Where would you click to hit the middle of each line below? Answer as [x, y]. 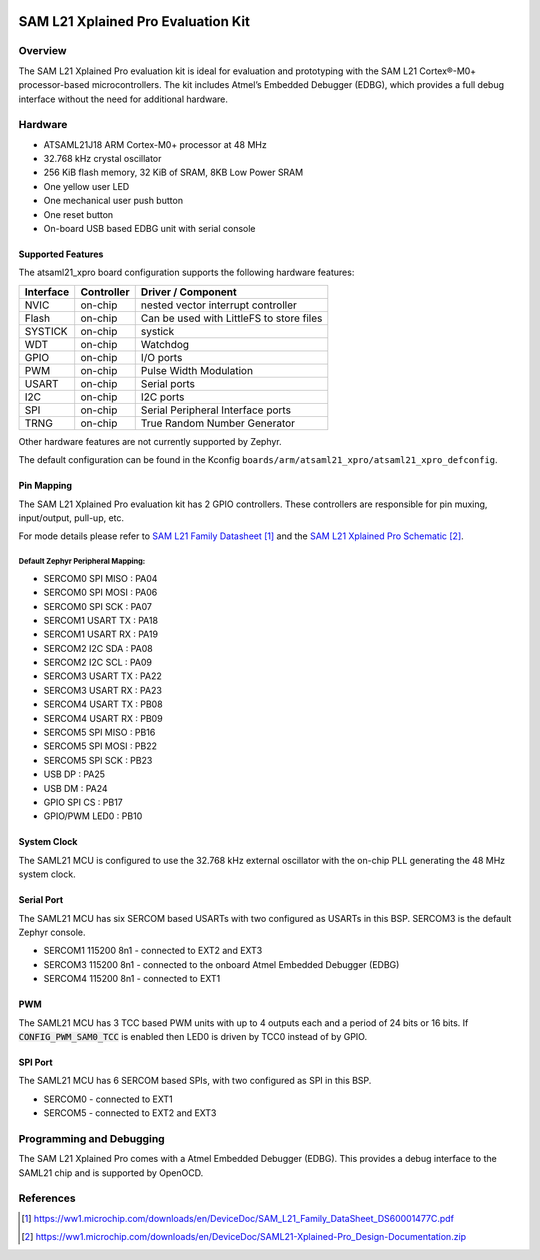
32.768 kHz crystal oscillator [102, 159]
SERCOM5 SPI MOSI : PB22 [100, 746]
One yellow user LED [86, 186]
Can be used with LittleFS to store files [231, 318]
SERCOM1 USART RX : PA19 [101, 634]
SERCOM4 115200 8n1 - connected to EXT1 [132, 979]
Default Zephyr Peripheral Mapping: [82, 561]
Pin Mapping [45, 486]
